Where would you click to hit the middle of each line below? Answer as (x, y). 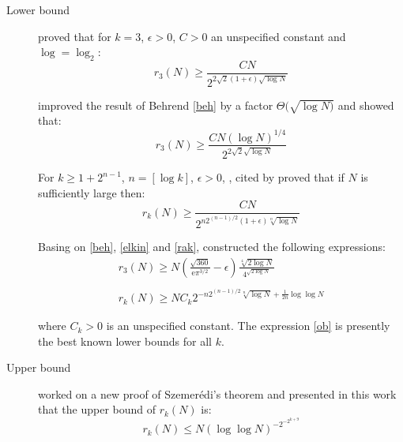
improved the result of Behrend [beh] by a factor (156, 105)
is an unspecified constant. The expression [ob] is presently (248, 326)
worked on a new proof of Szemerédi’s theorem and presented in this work (217, 393)
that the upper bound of (97, 409)
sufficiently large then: (92, 192)
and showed (366, 105)
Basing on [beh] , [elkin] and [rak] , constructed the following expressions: (212, 247)
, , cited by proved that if (283, 177)
